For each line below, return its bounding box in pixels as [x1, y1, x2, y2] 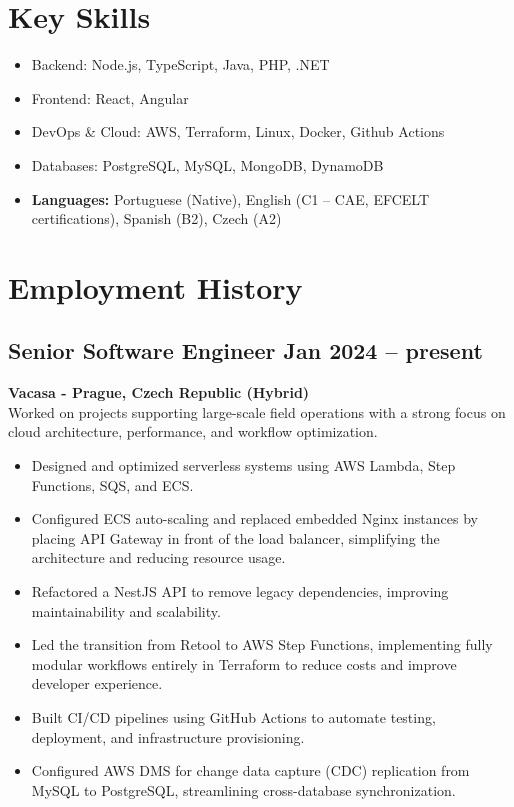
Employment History [8, 266, 303, 307]
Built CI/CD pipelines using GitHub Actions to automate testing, [31, 706, 436, 727]
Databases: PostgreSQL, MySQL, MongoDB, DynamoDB [31, 154, 384, 175]
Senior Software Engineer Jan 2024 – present [8, 335, 483, 366]
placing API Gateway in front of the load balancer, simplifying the [31, 527, 440, 548]
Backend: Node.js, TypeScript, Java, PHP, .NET [31, 54, 330, 75]
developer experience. [31, 673, 163, 694]
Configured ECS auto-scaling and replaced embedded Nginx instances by [31, 508, 478, 529]
